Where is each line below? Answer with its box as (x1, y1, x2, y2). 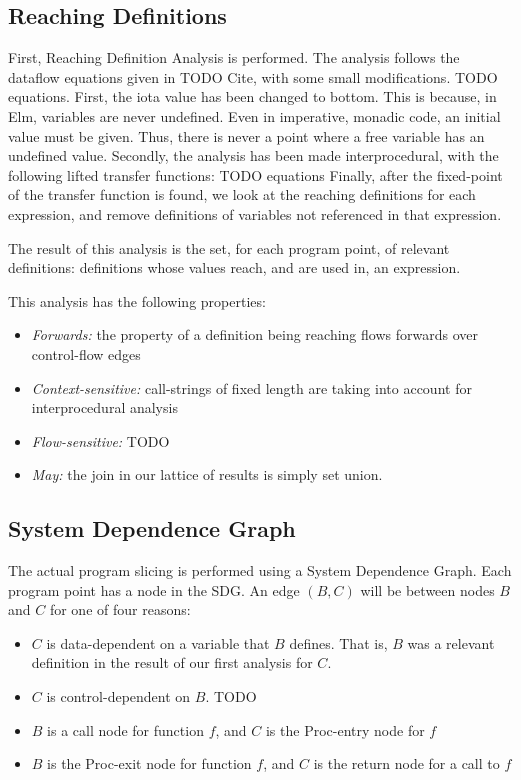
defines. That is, (289, 632, 388, 653)
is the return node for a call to (313, 753, 500, 774)
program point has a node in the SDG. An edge (8, 579, 300, 600)
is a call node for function (47, 719, 204, 740)
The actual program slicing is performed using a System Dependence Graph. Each (8, 560, 512, 581)
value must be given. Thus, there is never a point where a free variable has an (8, 125, 485, 146)
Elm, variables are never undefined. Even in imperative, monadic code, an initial (8, 105, 501, 126)
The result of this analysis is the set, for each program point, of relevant (8, 237, 450, 258)
